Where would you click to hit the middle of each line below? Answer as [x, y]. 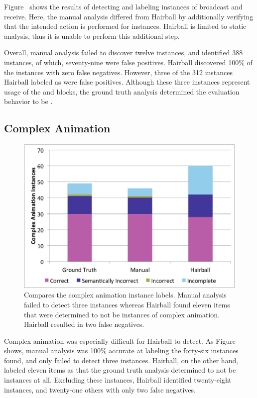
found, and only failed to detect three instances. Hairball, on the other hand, [121, 360]
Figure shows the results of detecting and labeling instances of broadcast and [123, 6]
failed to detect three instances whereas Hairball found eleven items [127, 304]
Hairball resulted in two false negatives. [84, 324]
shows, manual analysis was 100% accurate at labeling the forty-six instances [121, 350]
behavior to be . [28, 101]
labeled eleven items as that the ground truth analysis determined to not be [120, 370]
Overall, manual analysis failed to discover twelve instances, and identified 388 [124, 52]
